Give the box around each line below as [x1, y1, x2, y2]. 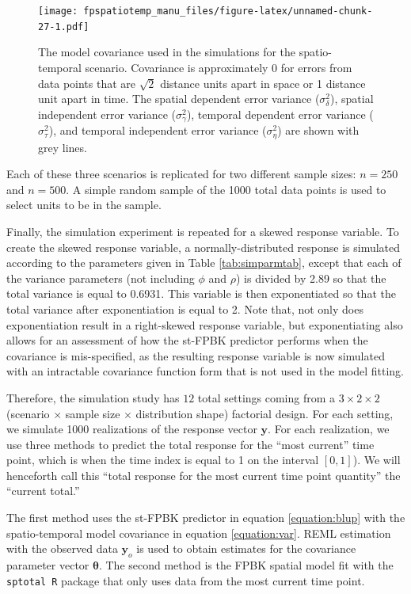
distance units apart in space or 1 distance [160, 74, 366, 91]
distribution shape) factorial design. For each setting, [135, 405, 394, 421]
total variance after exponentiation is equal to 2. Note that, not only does [6, 300, 363, 317]
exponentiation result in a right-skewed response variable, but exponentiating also [6, 316, 403, 333]
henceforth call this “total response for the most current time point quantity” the [6, 466, 401, 483]
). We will [352, 451, 401, 468]
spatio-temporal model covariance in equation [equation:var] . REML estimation [6, 524, 391, 541]
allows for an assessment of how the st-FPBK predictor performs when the [6, 332, 368, 348]
